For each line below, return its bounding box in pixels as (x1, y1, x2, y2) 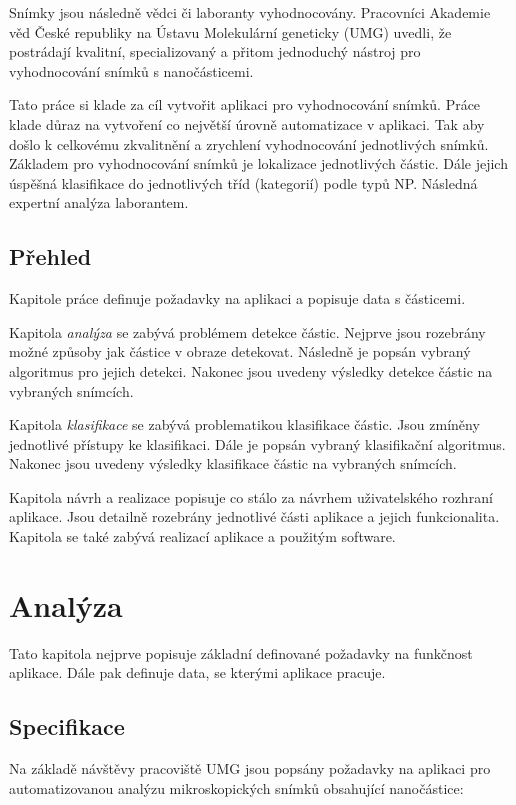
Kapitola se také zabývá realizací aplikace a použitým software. (9, 526, 396, 547)
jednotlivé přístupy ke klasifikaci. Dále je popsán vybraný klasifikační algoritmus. (9, 433, 506, 454)
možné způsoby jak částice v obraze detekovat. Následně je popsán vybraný (9, 341, 471, 362)
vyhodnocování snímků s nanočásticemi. (9, 60, 254, 81)
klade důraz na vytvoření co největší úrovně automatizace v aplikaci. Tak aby (9, 113, 485, 134)
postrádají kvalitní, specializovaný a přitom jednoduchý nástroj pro (9, 41, 421, 62)
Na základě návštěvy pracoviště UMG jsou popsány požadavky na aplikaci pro (9, 758, 491, 779)
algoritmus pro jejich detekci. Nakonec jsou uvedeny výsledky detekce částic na (9, 360, 493, 381)
